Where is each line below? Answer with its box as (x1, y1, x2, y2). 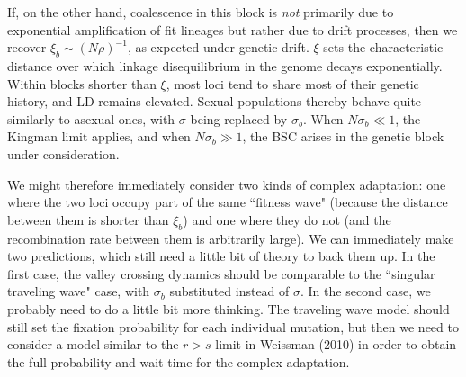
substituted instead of (169, 282, 290, 301)
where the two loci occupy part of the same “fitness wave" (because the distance (7, 193, 448, 211)
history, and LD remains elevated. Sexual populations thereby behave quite (7, 92, 422, 111)
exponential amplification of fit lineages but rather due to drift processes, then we (7, 20, 458, 39)
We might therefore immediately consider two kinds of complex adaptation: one (7, 175, 446, 193)
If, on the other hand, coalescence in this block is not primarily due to (7, 3, 394, 21)
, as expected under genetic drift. (127, 38, 309, 57)
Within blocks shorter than (7, 74, 157, 93)
